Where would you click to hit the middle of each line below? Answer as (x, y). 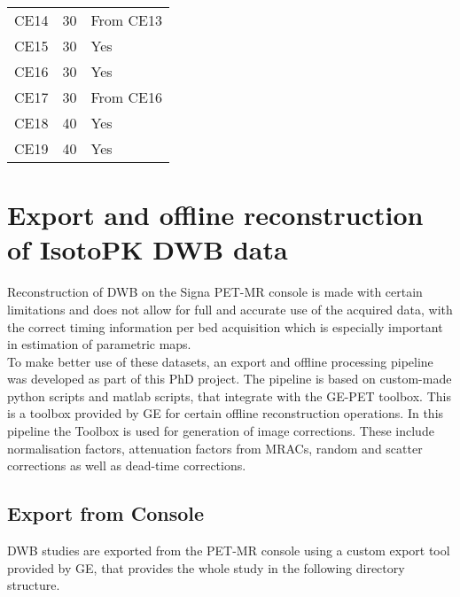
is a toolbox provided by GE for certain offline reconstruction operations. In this (226, 413)
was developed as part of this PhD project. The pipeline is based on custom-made (230, 379)
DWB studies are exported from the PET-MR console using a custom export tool (229, 550)
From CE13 (126, 20)
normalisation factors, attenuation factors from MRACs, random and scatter (215, 448)
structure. (34, 585)
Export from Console (106, 513)
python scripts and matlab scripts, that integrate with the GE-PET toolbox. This (229, 395)
